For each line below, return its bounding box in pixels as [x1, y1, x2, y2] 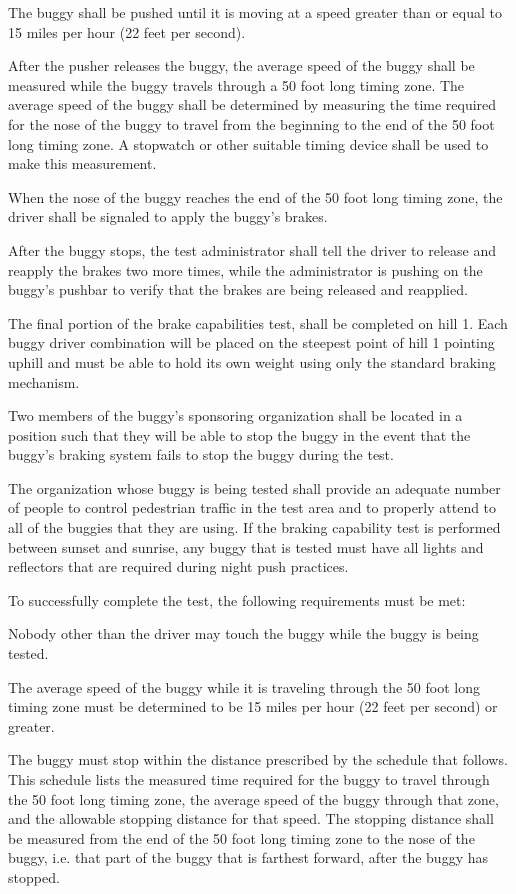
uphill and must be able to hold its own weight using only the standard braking [8, 351, 496, 372]
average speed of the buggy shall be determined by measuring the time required [8, 94, 497, 115]
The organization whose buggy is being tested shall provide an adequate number [8, 477, 501, 498]
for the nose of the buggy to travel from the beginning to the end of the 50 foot [8, 113, 495, 134]
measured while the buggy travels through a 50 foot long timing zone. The [8, 74, 465, 95]
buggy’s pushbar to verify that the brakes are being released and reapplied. [8, 279, 468, 300]
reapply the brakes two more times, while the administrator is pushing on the [8, 259, 483, 280]
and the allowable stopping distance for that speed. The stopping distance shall [8, 808, 494, 829]
